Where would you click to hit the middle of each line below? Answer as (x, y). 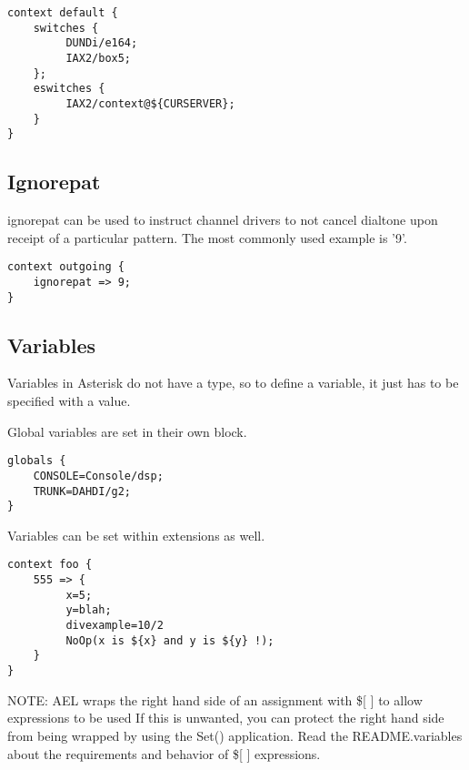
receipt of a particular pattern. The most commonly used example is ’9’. (207, 237)
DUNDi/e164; (102, 43)
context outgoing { (66, 267)
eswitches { (69, 89)
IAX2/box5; (99, 58)
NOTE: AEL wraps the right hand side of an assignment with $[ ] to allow (215, 699)
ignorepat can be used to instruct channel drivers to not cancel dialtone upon (223, 220)
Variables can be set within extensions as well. (136, 535)
